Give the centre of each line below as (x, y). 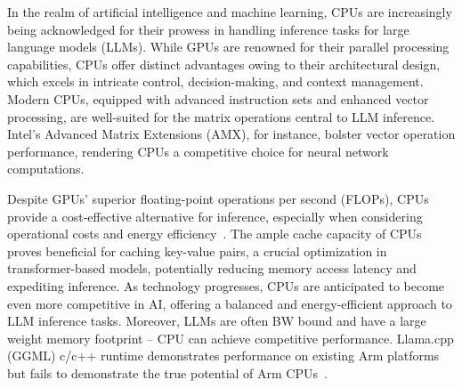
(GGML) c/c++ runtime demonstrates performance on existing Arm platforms (223, 356)
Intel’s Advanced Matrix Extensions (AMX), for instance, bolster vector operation (231, 134)
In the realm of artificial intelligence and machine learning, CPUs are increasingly (230, 12)
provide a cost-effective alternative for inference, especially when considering (215, 216)
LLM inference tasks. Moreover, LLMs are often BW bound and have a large (217, 321)
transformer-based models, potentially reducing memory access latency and (212, 268)
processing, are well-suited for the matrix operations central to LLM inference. (221, 116)
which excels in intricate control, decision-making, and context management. (215, 81)
